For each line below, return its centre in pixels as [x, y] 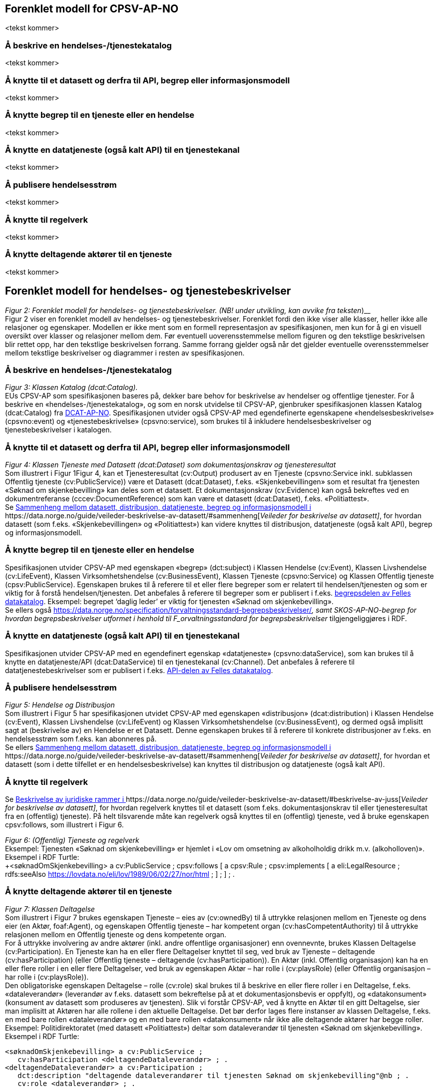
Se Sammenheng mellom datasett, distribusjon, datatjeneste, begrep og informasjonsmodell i [158, 507]
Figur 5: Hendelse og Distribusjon [60, 705]
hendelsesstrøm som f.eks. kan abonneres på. [81, 739]
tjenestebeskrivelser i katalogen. [58, 430]
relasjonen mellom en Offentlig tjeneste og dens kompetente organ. [116, 934]
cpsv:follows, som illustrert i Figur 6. [64, 825]
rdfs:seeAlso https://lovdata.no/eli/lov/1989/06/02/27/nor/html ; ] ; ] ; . [120, 874]
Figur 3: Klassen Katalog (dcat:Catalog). [71, 387]
